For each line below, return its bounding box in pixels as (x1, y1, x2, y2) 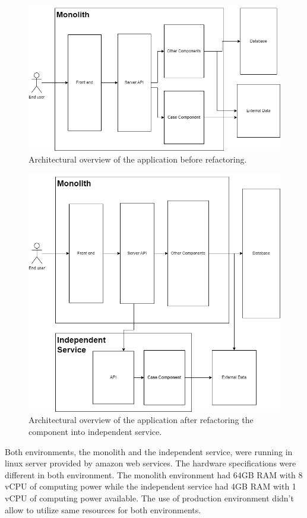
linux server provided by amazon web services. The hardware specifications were (5, 457, 296, 469)
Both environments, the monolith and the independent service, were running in (5, 445, 293, 457)
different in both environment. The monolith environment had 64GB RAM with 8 (5, 468, 303, 481)
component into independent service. (29, 425, 162, 438)
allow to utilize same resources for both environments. (5, 503, 201, 516)
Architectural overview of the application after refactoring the (29, 414, 254, 426)
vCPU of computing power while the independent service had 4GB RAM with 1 (5, 480, 296, 492)
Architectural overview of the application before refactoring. (29, 152, 247, 165)
